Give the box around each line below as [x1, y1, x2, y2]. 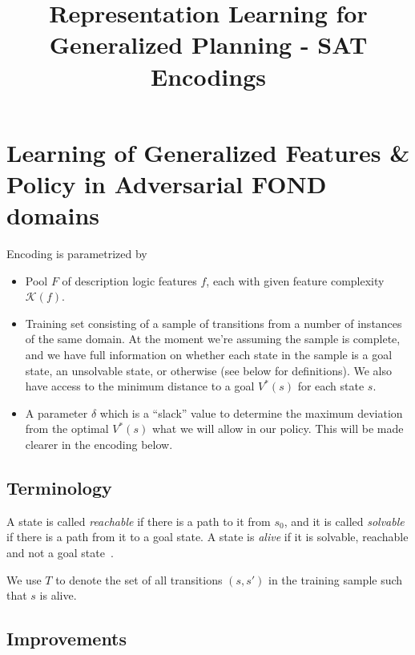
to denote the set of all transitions [55, 571, 223, 588]
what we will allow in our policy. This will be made [151, 420, 404, 437]
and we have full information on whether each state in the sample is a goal [25, 346, 393, 363]
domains [6, 199, 100, 232]
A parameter [25, 404, 88, 421]
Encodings [151, 59, 266, 92]
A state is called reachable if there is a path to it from [6, 512, 271, 529]
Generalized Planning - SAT [49, 28, 368, 61]
